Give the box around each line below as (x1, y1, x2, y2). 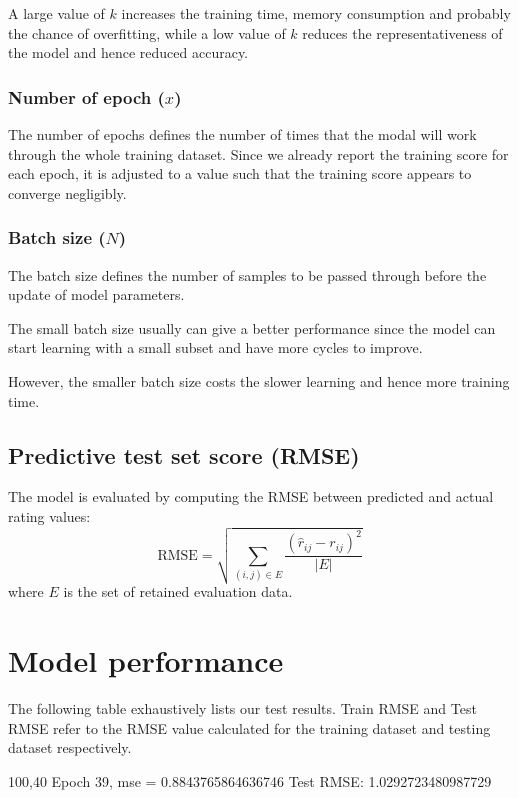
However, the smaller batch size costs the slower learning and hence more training (8, 370, 510, 391)
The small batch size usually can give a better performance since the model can (8, 317, 496, 338)
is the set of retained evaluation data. (63, 581, 293, 602)
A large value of (8, 3, 105, 23)
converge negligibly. (8, 182, 127, 203)
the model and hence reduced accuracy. (8, 42, 249, 63)
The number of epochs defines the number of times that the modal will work (8, 124, 477, 144)
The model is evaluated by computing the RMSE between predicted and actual (8, 486, 494, 507)
